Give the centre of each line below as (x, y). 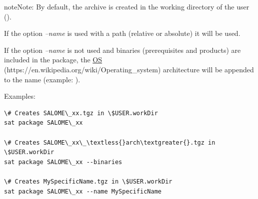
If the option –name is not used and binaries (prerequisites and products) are (122, 50)
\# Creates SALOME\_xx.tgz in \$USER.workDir (81, 113)
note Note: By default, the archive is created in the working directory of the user (127, 6)
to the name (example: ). (42, 79)
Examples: (20, 96)
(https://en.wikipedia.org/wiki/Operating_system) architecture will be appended (129, 69)
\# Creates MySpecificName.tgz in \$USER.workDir (88, 181)
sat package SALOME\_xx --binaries (63, 162)
